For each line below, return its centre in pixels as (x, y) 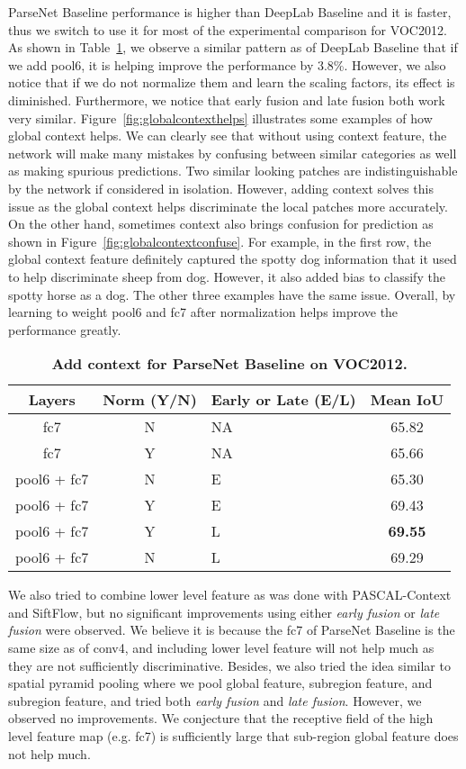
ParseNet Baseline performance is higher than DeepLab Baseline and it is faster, (230, 12)
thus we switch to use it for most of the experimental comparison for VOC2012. (228, 29)
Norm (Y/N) (150, 400)
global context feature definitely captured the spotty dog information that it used (233, 259)
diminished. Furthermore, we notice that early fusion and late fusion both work (227, 100)
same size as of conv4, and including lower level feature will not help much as (221, 648)
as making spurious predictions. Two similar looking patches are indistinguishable (233, 171)
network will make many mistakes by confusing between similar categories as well (233, 153)
